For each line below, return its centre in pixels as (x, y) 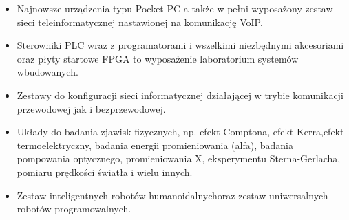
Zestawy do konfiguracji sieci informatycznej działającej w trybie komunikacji (180, 95)
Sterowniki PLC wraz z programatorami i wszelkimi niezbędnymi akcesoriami (180, 45)
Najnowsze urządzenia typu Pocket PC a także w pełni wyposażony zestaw (175, 8)
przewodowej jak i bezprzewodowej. (91, 108)
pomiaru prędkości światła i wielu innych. (105, 172)
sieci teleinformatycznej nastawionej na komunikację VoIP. (140, 22)
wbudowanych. (47, 72)
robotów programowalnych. (74, 209)
